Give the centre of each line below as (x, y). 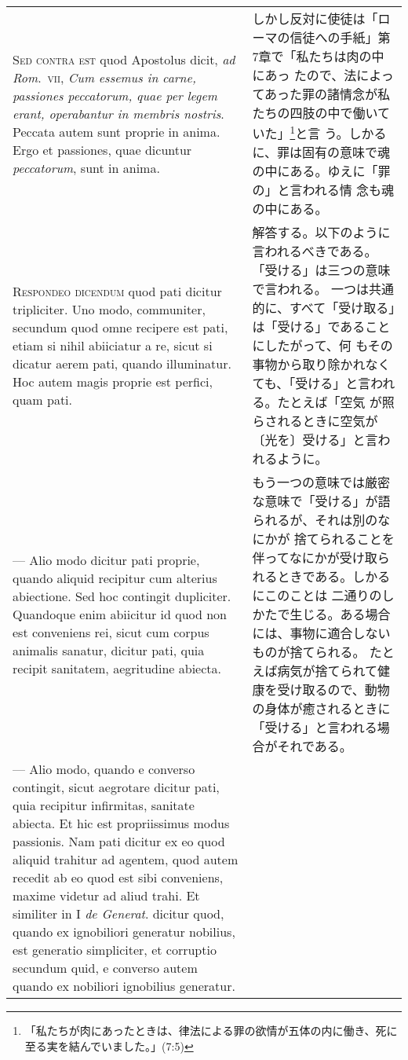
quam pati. (43, 399)
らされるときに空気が (315, 421)
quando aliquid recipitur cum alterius (115, 578)
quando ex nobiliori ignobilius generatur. (124, 986)
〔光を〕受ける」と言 (315, 440)
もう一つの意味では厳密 (321, 482)
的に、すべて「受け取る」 (324, 308)
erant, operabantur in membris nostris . (118, 113)
